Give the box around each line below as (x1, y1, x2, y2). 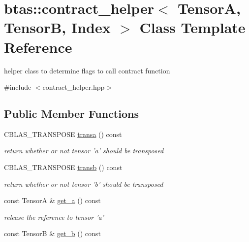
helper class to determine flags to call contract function (4, 65, 170, 75)
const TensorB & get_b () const (4, 228, 101, 239)
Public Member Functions (4, 106, 139, 121)
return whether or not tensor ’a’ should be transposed (4, 145, 164, 156)
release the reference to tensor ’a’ (4, 211, 104, 222)
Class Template (139, 17, 246, 37)
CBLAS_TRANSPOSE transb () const (4, 162, 123, 173)
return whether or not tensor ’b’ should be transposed (4, 178, 163, 189)
